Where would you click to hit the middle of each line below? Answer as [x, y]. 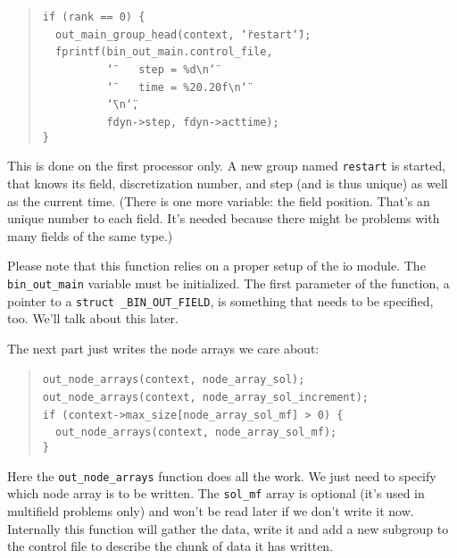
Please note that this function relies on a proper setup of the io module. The [216, 266]
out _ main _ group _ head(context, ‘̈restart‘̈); [183, 34]
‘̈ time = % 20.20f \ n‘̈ [177, 87]
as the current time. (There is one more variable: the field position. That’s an [219, 200]
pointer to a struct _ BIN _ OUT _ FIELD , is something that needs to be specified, [220, 300]
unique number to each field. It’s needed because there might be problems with [224, 218]
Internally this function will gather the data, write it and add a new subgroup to [228, 528]
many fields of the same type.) [90, 235]
